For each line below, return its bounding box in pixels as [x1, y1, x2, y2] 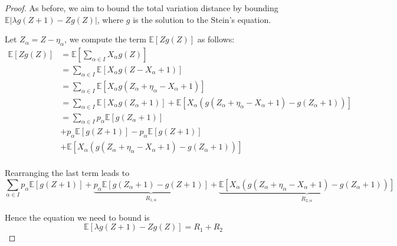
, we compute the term [64, 33, 146, 45]
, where [97, 13, 124, 25]
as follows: [197, 33, 235, 45]
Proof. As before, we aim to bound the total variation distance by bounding [5, 2, 278, 14]
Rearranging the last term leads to [5, 167, 130, 179]
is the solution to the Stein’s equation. [133, 13, 271, 25]
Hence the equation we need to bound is [5, 211, 150, 223]
